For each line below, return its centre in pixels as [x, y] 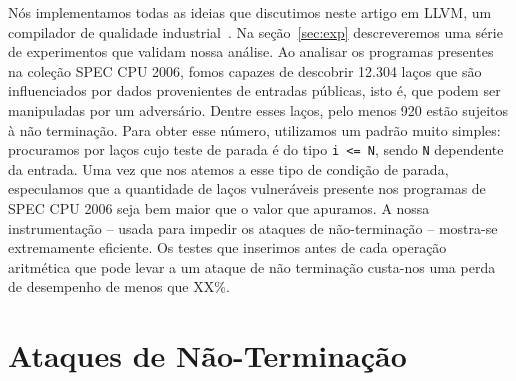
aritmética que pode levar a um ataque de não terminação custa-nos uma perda [252, 266]
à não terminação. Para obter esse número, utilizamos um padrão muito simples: [254, 129]
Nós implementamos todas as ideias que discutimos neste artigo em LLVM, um [250, 12]
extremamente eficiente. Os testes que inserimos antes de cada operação [227, 247]
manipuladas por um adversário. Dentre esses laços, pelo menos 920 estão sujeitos [258, 109]
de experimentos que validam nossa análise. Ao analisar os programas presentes [251, 51]
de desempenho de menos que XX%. [119, 286]
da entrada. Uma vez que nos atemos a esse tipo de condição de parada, [228, 168]
